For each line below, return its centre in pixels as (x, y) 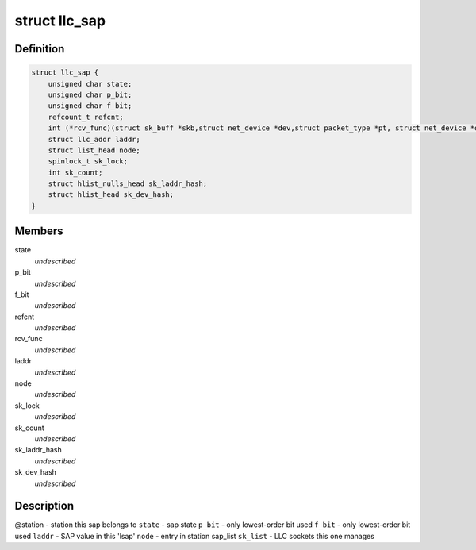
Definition (40, 49)
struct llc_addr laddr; (94, 139)
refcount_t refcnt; (86, 117)
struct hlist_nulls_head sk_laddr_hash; (128, 184)
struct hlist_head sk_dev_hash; (111, 195)
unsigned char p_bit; (90, 94)
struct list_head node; (94, 150)
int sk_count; (75, 172)
